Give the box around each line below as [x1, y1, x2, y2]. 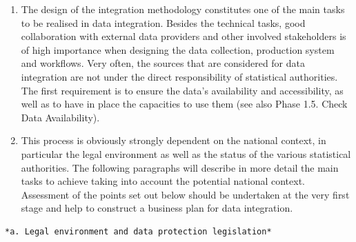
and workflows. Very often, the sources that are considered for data [21, 56, 306, 70]
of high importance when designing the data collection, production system [21, 42, 335, 57]
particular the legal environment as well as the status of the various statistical [21, 146, 351, 161]
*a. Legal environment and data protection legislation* [5, 226, 272, 236]
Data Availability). [21, 110, 100, 124]
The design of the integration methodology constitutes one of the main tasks [21, 2, 345, 16]
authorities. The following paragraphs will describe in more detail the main [21, 160, 339, 174]
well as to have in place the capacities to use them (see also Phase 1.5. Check [21, 97, 348, 111]
